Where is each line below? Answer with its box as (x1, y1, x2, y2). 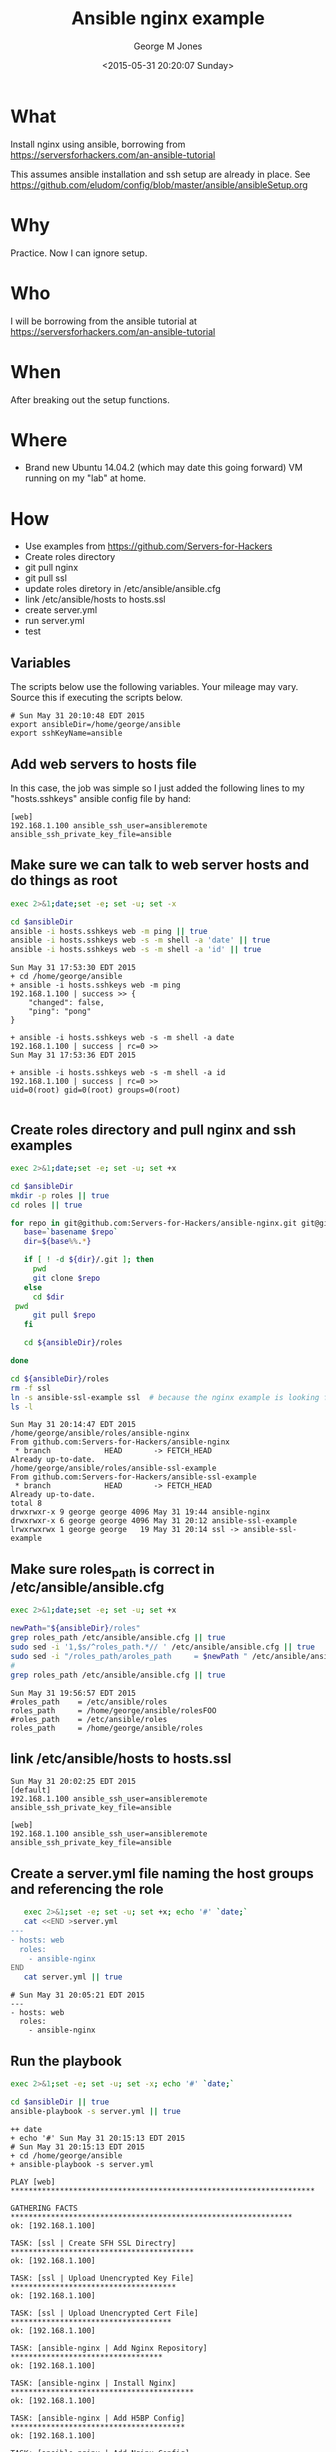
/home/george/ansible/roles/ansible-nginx (10, 1428, 190, 1439)
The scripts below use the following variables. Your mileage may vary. (10, 681, 299, 693)
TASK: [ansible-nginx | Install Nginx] (10, 2378, 177, 2388)
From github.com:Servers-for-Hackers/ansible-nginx (10, 1437, 230, 1447)
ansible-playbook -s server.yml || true (10, 2106, 182, 2116)
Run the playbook (10, 2052, 122, 2069)
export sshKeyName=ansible (10, 728, 123, 739)
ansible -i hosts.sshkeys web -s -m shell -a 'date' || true (10, 935, 271, 946)
